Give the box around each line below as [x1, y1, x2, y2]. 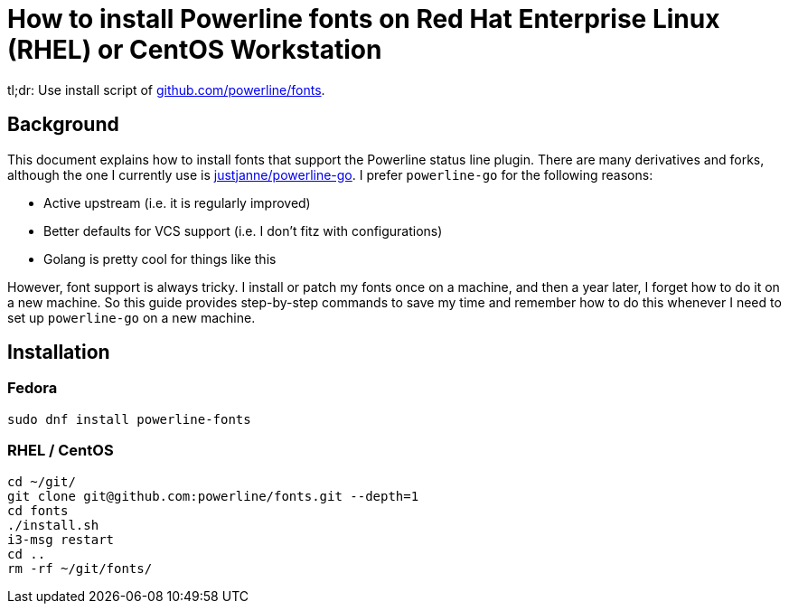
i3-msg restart [7, 531, 115, 547]
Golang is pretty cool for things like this [43, 250, 277, 267]
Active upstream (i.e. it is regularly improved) [43, 194, 311, 211]
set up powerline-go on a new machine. [7, 309, 256, 325]
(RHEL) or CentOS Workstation [7, 34, 382, 65]
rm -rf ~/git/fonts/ [7, 560, 153, 576]
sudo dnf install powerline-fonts [7, 411, 251, 427]
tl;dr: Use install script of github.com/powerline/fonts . [7, 81, 325, 98]
